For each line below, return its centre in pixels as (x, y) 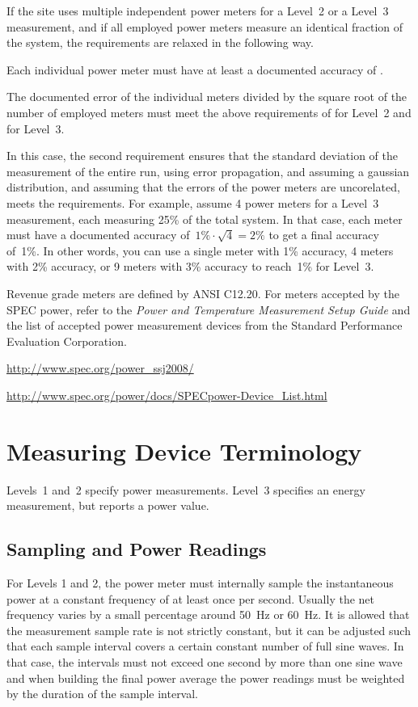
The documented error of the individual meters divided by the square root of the (207, 97)
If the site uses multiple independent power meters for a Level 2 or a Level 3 (198, 11)
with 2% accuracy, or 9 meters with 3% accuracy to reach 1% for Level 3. (190, 266)
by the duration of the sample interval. (103, 694)
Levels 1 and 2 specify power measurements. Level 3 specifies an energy (186, 489)
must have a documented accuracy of (98, 235)
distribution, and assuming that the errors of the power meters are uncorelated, (203, 187)
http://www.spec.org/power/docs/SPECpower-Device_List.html (167, 395)
